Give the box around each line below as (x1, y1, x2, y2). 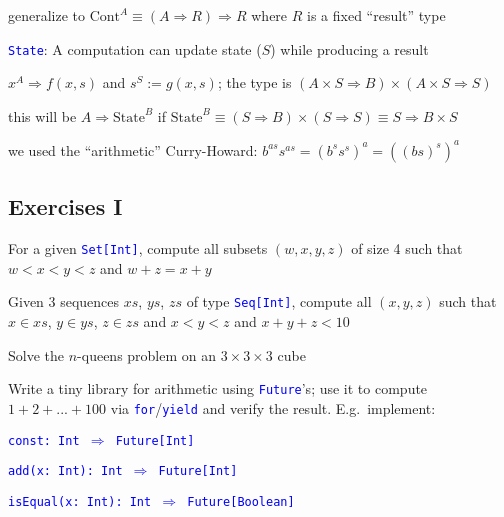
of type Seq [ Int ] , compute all (186, 291, 372, 312)
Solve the (8, 344, 64, 365)
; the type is (217, 72, 292, 93)
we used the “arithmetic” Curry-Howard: (8, 139, 258, 160)
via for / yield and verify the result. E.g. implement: (110, 397, 436, 418)
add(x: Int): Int (8, 464, 123, 479)
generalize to (8, 5, 86, 25)
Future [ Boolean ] (187, 494, 295, 509)
